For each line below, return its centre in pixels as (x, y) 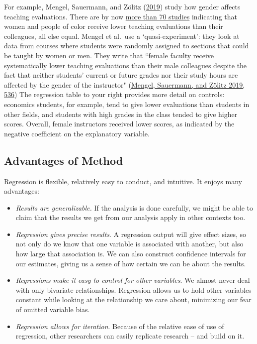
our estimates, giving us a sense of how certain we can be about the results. (131, 263)
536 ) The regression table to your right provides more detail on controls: (114, 94)
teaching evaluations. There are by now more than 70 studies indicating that (121, 16)
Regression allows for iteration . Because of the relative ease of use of (120, 326)
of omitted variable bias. (53, 309)
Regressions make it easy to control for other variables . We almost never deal (133, 280)
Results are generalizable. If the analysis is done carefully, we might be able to (134, 207)
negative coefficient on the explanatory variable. (77, 133)
